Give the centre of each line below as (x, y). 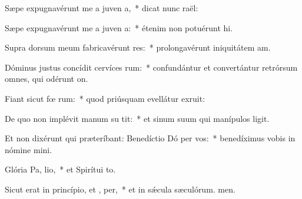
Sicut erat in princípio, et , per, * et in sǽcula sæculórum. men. (120, 189)
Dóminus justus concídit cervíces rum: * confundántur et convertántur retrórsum (151, 67)
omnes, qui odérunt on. (47, 79)
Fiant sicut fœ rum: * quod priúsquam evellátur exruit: (105, 98)
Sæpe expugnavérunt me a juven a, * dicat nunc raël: (102, 8)
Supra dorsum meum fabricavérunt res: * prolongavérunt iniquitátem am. (138, 47)
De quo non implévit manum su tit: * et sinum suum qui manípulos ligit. (137, 118)
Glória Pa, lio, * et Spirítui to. (60, 169)
